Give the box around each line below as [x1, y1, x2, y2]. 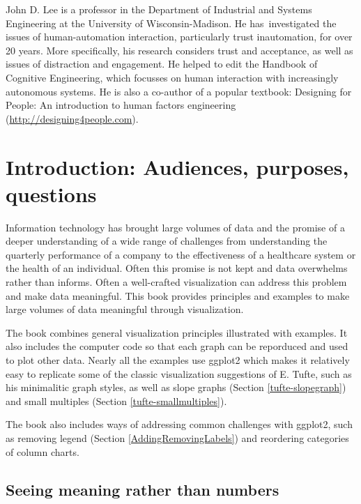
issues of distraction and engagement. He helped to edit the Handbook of [6, 56, 318, 71]
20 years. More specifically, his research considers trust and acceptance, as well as [6, 43, 353, 57]
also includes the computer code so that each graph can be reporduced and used [6, 339, 348, 353]
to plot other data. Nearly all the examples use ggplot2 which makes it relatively [6, 353, 350, 367]
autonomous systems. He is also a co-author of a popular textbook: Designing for [6, 84, 352, 98]
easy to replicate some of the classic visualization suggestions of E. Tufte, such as [6, 366, 352, 381]
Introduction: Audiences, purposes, [6, 152, 349, 181]
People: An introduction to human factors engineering [6, 98, 236, 112]
